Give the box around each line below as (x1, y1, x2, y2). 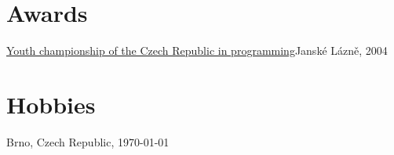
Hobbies (6, 88, 96, 120)
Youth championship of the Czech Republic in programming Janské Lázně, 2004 (6, 42, 388, 59)
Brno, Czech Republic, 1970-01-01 (6, 133, 170, 150)
